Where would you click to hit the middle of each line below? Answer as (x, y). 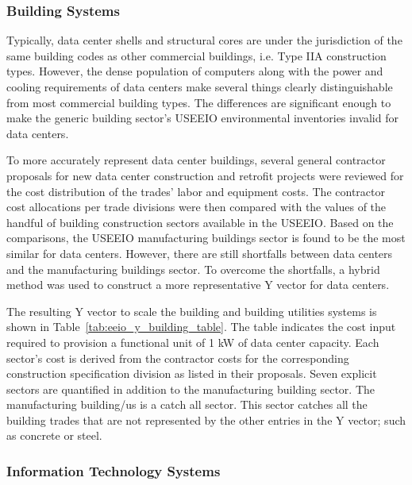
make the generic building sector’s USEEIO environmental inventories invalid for (202, 118)
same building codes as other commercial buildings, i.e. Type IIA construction (196, 55)
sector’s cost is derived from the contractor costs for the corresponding (178, 358)
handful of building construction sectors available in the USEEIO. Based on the (200, 222)
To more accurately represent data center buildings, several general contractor (196, 160)
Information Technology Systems (114, 470)
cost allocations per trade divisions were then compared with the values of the (196, 207)
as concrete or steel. (54, 435)
